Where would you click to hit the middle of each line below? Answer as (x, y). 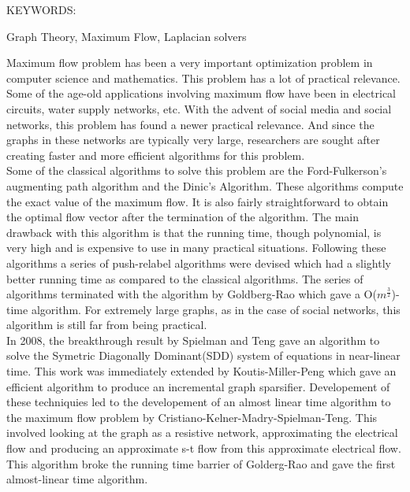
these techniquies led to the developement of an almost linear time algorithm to (199, 402)
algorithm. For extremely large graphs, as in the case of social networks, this (216, 309)
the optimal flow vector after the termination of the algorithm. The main (183, 217)
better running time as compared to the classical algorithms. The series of (185, 278)
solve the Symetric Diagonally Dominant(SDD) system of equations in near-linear (203, 355)
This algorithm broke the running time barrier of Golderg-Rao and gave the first (201, 463)
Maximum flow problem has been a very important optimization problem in (190, 63)
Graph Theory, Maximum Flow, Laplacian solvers (127, 36)
